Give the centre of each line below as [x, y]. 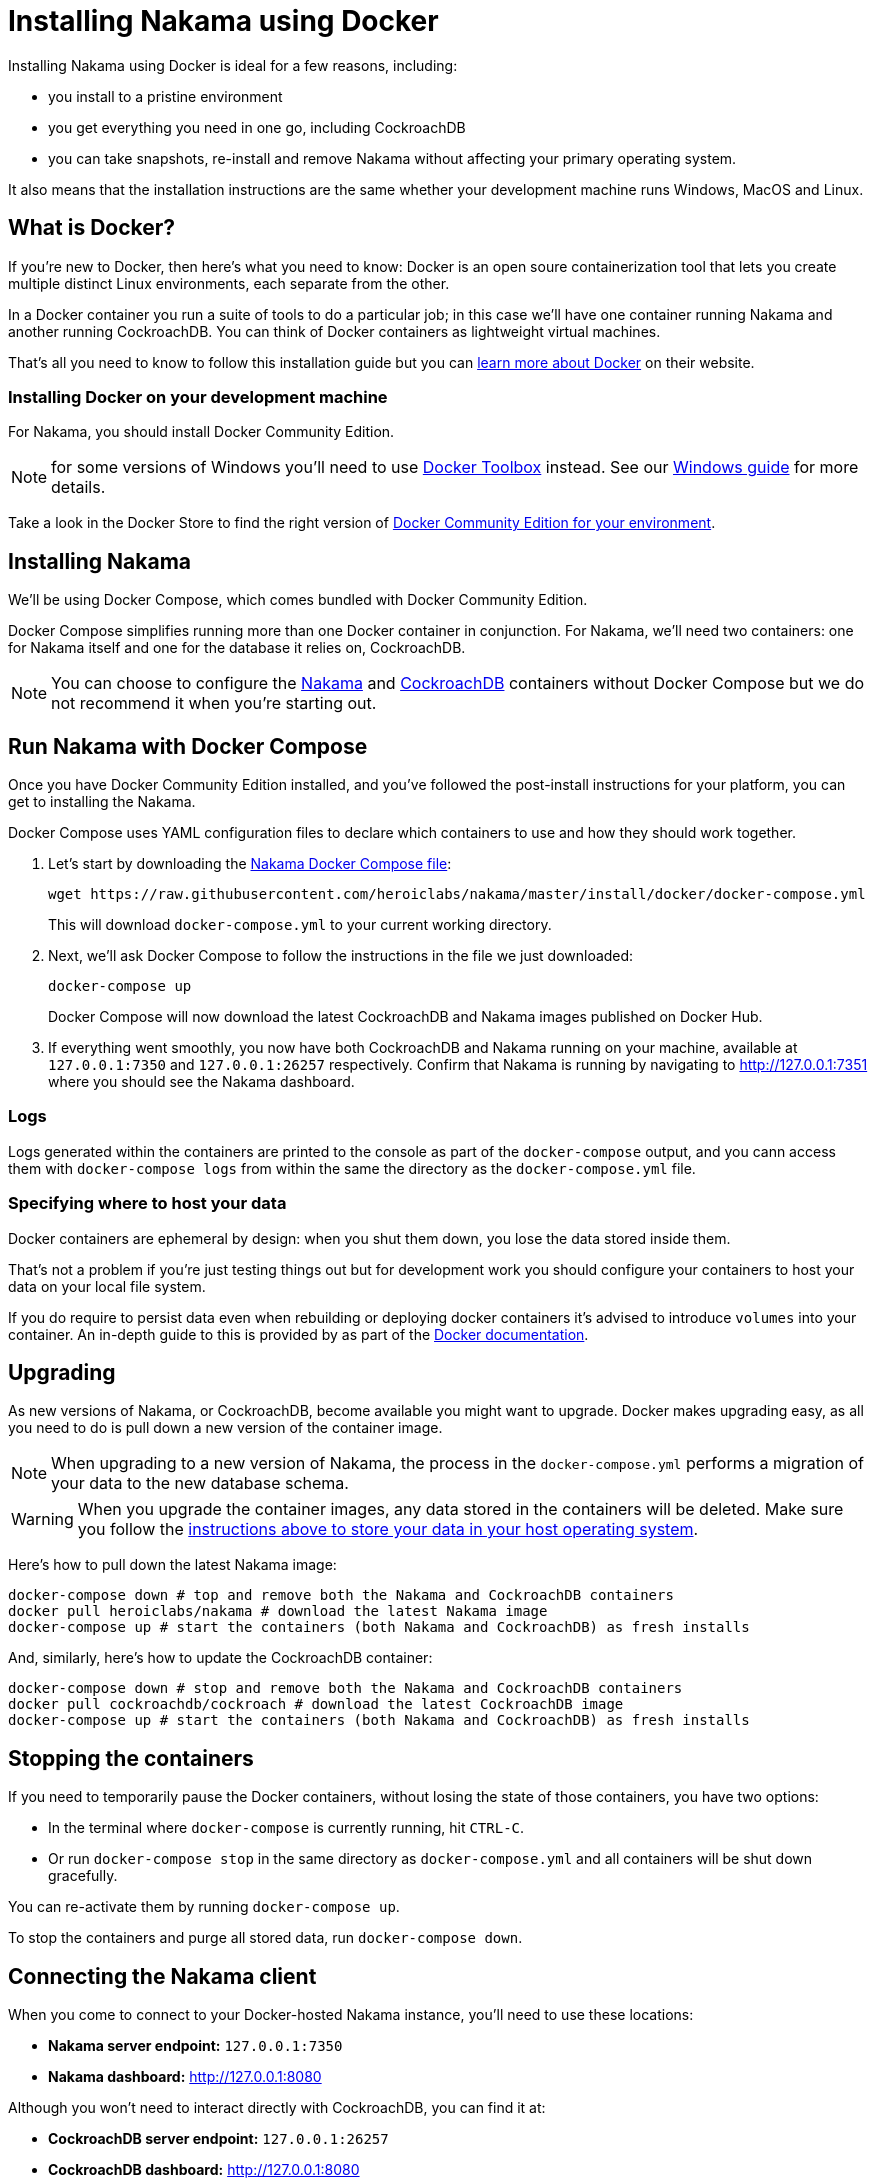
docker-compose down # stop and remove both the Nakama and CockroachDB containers [345, 1688]
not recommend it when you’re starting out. [214, 703]
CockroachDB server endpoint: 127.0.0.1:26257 [218, 2139]
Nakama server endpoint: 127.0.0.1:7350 [195, 2046]
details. [78, 487]
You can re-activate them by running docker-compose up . [204, 1907]
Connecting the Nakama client [162, 1976]
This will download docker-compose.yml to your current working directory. [300, 925]
